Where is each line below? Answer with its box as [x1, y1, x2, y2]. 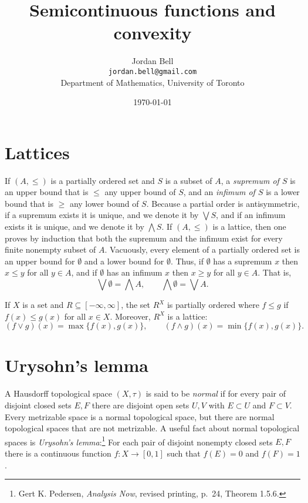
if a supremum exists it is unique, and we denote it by [5, 209, 199, 221]
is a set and [22, 299, 64, 311]
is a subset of [165, 174, 212, 186]
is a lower [266, 186, 300, 198]
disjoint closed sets [5, 398, 72, 411]
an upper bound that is [5, 186, 89, 198]
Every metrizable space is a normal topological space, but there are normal [5, 410, 275, 422]
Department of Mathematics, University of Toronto [60, 76, 245, 88]
